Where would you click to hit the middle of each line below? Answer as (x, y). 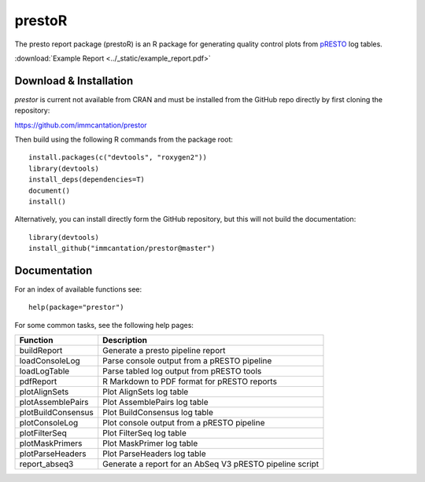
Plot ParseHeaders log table (154, 454)
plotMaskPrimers (51, 443)
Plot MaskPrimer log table (150, 443)
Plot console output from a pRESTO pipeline (184, 423)
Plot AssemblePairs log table (155, 403)
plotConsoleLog (49, 423)
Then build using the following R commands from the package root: (124, 140)
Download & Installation (74, 81)
